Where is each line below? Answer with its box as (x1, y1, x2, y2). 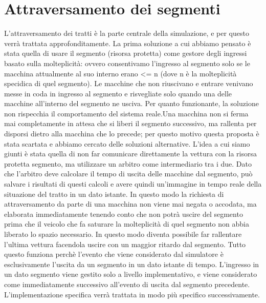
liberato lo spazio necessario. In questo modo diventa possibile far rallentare (4, 229, 242, 239)
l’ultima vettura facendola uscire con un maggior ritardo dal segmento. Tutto (4, 238, 246, 249)
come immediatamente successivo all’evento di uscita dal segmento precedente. (4, 278, 250, 289)
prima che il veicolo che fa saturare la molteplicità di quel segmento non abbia (4, 218, 249, 229)
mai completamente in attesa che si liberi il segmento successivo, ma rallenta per (4, 118, 257, 129)
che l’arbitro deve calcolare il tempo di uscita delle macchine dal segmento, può (4, 168, 253, 179)
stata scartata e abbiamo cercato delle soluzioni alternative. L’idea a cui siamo (4, 138, 250, 149)
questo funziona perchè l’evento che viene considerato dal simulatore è (4, 249, 224, 259)
